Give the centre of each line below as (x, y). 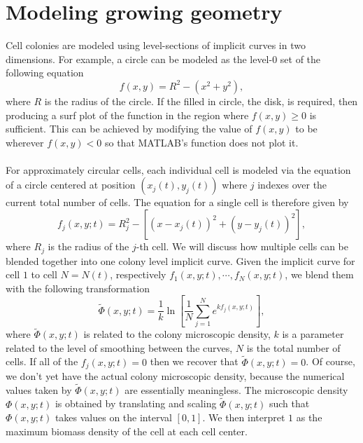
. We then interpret (244, 417)
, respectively (138, 274)
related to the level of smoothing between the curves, (119, 347)
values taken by (39, 389)
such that (289, 403)
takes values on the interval (113, 417)
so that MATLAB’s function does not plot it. (201, 142)
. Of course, (330, 361)
